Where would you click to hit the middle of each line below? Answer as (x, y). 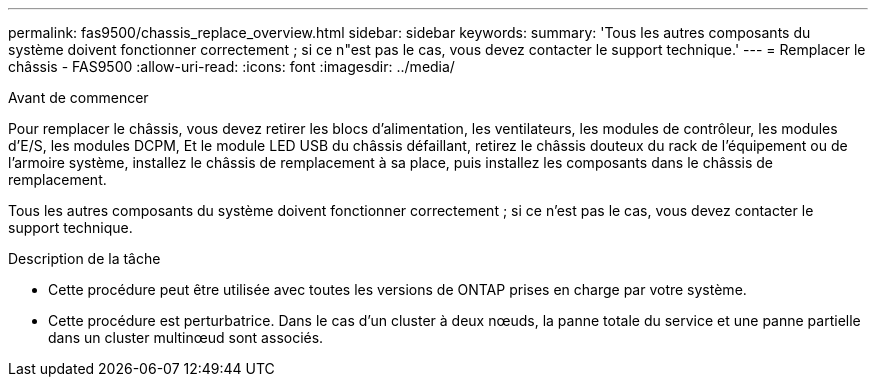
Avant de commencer (78, 97)
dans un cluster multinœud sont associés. (186, 337)
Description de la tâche (84, 258)
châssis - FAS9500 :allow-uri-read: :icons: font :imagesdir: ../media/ (231, 66)
